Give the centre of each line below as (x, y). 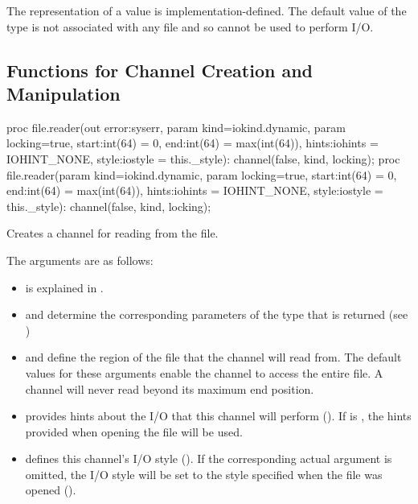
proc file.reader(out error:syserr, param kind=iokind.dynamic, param (176, 127)
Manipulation (64, 93)
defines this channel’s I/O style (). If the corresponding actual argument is (209, 459)
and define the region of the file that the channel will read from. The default (213, 357)
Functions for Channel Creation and (160, 70)
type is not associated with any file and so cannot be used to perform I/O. (190, 26)
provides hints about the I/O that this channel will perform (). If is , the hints (218, 416)
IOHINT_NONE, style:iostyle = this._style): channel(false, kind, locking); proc (203, 158)
